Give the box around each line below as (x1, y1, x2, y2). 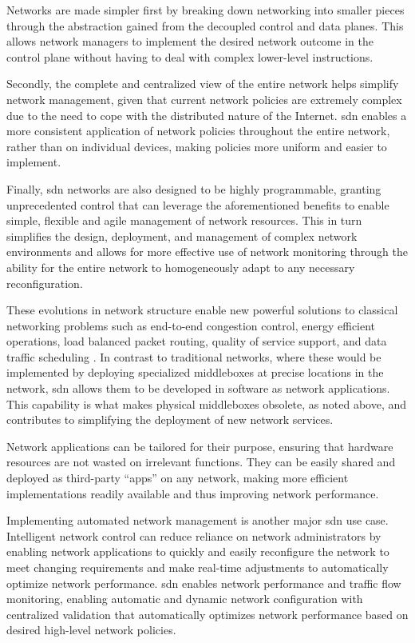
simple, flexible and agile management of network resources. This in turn (6, 212, 362, 229)
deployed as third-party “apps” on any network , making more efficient (6, 469, 349, 486)
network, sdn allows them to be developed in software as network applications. (6, 380, 390, 397)
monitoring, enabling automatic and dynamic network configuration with (6, 590, 363, 607)
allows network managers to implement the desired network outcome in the (6, 33, 373, 50)
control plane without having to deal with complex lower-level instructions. (6, 48, 373, 65)
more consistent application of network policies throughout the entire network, (6, 122, 390, 139)
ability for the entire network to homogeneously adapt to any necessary (6, 258, 355, 275)
